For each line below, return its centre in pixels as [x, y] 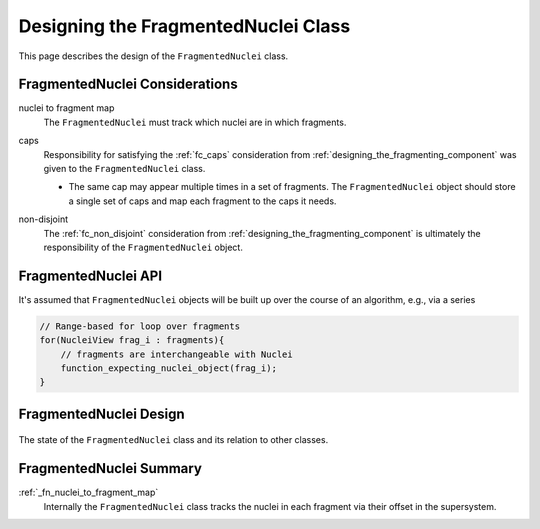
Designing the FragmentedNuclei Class [184, 26]
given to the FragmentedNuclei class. [124, 169]
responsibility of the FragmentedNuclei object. [143, 247]
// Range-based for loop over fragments [139, 326]
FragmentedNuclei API [90, 275]
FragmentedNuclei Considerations [128, 84]
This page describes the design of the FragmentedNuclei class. [153, 56]
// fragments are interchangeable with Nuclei [177, 354]
